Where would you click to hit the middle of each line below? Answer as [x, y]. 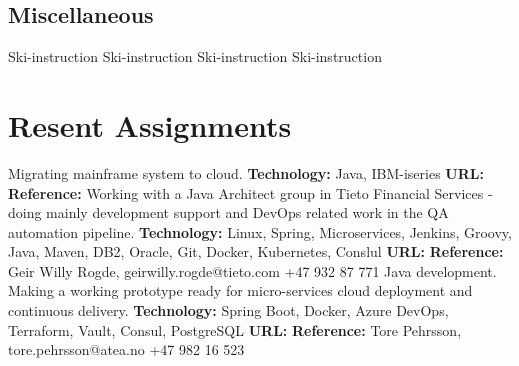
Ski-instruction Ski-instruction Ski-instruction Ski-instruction [195, 56]
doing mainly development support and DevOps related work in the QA [228, 212]
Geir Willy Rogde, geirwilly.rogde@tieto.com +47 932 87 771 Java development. [252, 270]
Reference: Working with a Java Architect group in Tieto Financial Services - [250, 192]
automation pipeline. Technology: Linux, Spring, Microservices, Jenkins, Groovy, [260, 231]
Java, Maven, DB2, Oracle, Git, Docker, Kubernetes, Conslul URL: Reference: [256, 251]
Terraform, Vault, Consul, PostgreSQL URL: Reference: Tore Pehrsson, [235, 329]
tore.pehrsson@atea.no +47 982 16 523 [126, 349]
